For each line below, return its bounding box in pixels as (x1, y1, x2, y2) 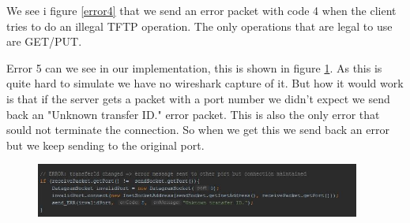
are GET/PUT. (6, 33, 82, 50)
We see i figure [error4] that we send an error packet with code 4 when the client (6, 2, 397, 18)
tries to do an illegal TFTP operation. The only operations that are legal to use (6, 17, 393, 34)
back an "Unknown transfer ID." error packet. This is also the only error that (6, 106, 380, 122)
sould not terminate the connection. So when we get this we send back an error (6, 121, 389, 138)
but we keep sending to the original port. (6, 136, 205, 153)
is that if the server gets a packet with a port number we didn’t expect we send (6, 90, 390, 106)
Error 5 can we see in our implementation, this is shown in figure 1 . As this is (6, 59, 382, 76)
